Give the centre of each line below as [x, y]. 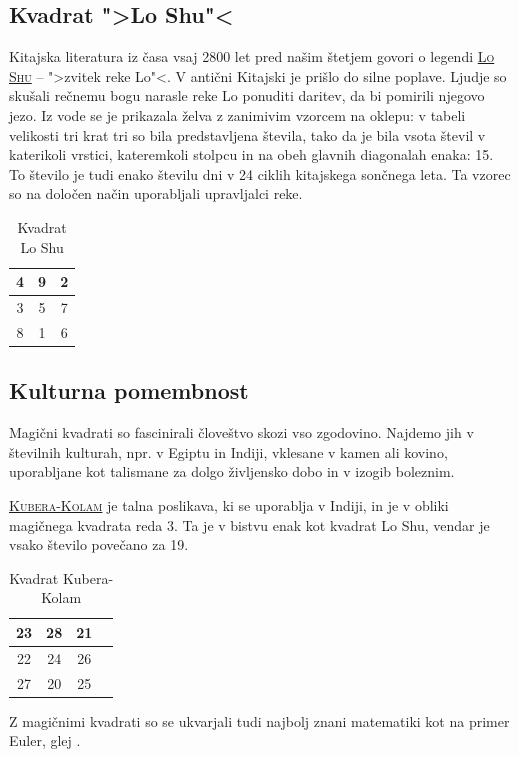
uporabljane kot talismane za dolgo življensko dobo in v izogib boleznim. [232, 471]
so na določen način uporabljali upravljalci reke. [156, 193]
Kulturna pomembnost [129, 390]
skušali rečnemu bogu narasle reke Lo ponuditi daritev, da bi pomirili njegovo [247, 95]
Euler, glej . [45, 740]
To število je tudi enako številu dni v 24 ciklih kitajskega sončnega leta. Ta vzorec [260, 173]
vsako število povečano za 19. [99, 544]
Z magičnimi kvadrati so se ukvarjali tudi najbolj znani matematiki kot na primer [259, 720]
